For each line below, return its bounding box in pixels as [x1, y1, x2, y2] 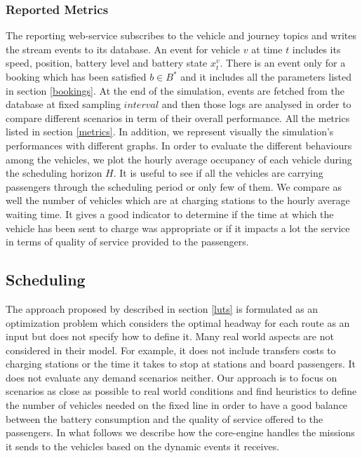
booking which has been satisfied [6, 69, 147, 83]
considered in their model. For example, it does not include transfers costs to [6, 342, 336, 357]
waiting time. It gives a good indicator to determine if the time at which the [6, 206, 334, 221]
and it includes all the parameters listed [180, 69, 352, 83]
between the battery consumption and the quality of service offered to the [6, 411, 323, 426]
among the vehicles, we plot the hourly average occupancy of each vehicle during [6, 151, 352, 166]
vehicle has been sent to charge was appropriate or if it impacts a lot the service [6, 220, 350, 235]
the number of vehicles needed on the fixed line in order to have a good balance [6, 398, 348, 412]
